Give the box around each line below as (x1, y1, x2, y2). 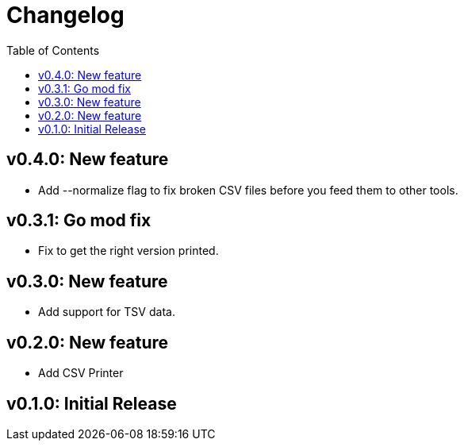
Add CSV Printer (38, 366, 124, 380)
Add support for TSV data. (38, 305, 175, 319)
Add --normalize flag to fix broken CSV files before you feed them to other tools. (38, 183, 458, 197)
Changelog (6, 2, 125, 29)
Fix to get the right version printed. (38, 244, 219, 258)
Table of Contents (6, 43, 100, 57)
